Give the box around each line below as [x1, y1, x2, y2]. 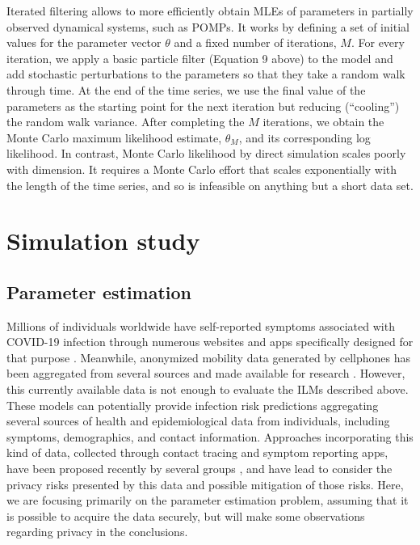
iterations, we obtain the [262, 113, 384, 130]
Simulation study [6, 224, 200, 257]
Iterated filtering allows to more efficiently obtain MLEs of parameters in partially [6, 2, 414, 19]
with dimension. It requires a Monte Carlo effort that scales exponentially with [6, 160, 397, 177]
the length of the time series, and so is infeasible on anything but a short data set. [6, 176, 414, 193]
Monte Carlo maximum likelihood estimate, [6, 129, 222, 146]
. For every [351, 34, 405, 51]
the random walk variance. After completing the [6, 113, 245, 130]
